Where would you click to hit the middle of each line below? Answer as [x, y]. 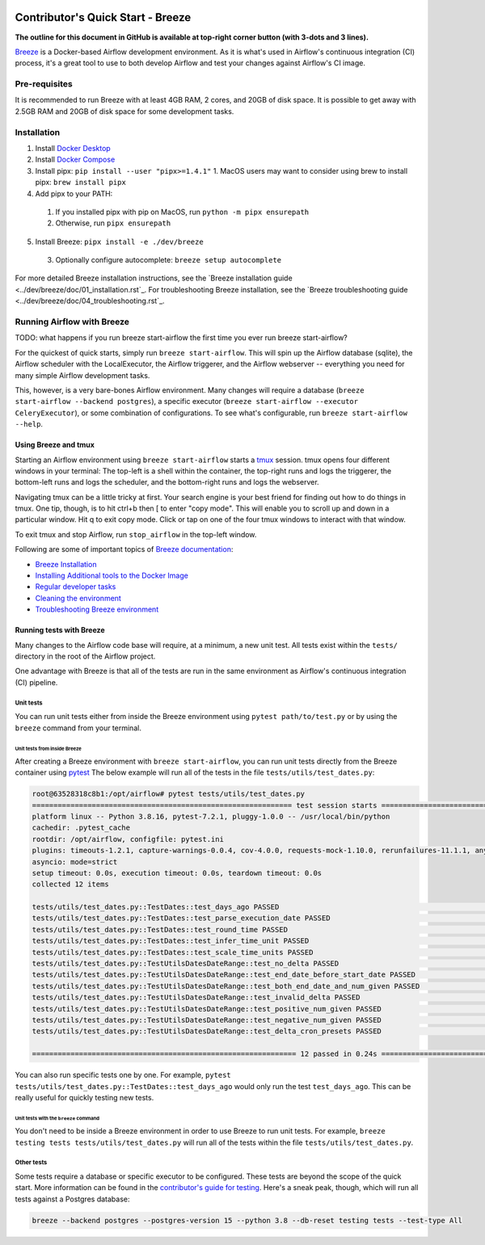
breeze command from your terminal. [78, 728]
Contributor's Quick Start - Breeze [103, 17]
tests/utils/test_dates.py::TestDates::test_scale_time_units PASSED [173, 952]
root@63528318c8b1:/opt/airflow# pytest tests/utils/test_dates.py [169, 794]
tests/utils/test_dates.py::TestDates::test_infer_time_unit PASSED [171, 941]
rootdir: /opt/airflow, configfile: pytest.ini [128, 839]
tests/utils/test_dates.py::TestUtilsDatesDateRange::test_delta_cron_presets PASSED [207, 1031]
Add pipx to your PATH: [74, 193]
